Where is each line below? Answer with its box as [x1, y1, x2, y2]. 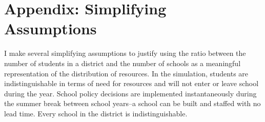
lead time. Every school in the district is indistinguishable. [4, 108, 188, 118]
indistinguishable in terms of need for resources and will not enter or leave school [4, 78, 259, 89]
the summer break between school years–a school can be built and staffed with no [4, 98, 261, 109]
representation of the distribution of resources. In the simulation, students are [4, 68, 249, 78]
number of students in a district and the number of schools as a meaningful [4, 57, 241, 68]
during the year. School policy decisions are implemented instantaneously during [4, 88, 257, 98]
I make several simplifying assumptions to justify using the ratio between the [4, 48, 246, 58]
